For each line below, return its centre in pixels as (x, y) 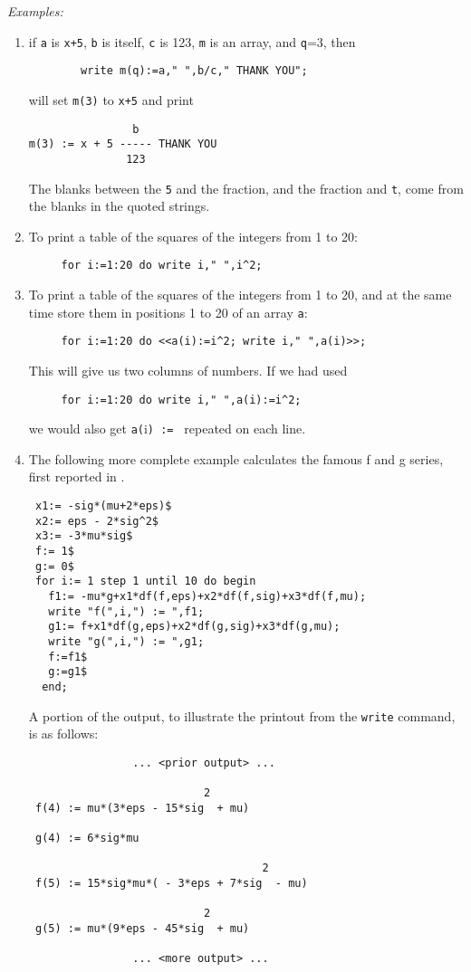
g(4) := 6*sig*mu (87, 839)
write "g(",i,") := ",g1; (126, 641)
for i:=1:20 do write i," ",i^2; (162, 266)
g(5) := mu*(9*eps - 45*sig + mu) (142, 929)
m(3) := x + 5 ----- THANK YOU (123, 144)
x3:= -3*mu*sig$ (84, 536)
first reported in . (77, 476)
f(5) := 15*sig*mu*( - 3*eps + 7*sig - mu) (171, 884)
